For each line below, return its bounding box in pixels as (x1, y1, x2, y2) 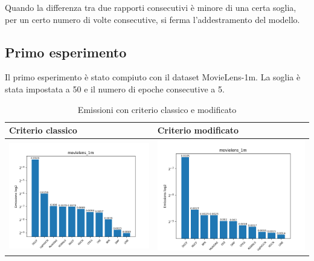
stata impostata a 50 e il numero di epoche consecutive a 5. (5, 82, 225, 95)
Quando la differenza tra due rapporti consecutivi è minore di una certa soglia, (5, 1, 296, 13)
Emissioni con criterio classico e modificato (77, 103, 237, 115)
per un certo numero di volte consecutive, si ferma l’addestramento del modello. (5, 13, 300, 25)
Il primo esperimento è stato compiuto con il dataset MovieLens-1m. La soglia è (5, 71, 301, 83)
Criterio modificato (157, 124, 239, 137)
